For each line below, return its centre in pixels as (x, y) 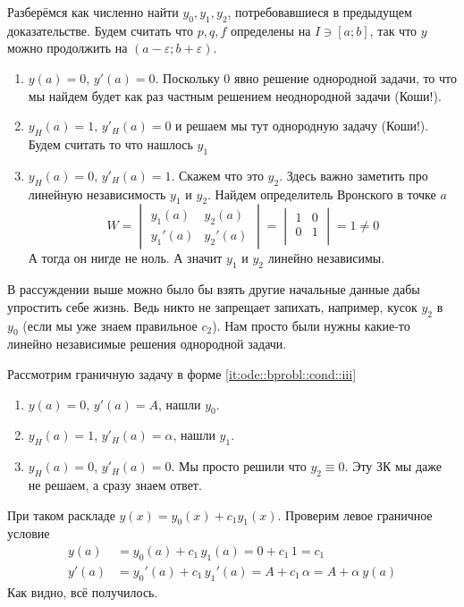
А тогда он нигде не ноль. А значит (125, 258)
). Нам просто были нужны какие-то (311, 325)
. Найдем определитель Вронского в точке (322, 194)
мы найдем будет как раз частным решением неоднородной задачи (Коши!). (235, 95)
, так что (393, 30)
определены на (271, 30)
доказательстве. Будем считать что (101, 30)
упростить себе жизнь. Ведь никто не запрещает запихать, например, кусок (212, 306)
